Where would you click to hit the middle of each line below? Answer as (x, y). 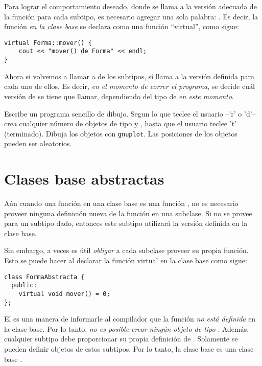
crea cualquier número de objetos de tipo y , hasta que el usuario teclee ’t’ (120, 123)
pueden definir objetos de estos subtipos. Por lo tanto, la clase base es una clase (129, 349)
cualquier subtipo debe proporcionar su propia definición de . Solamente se (121, 339)
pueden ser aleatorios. (38, 143)
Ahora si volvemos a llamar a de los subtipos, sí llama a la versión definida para (129, 76)
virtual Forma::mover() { (48, 43)
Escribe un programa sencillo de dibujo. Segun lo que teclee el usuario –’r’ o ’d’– (130, 113)
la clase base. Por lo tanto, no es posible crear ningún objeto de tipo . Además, (127, 328)
